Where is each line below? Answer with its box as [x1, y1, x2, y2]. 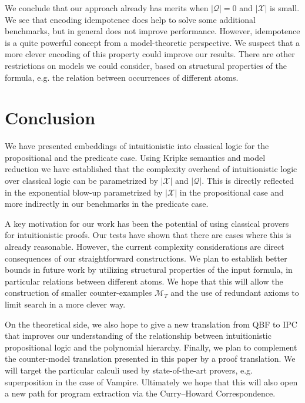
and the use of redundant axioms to [170, 286, 299, 299]
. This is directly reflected [202, 174, 294, 187]
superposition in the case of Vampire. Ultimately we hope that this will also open [5, 375, 298, 388]
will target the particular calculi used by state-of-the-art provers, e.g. [5, 364, 253, 376]
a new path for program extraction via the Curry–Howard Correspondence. [5, 387, 276, 399]
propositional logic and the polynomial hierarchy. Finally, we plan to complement [5, 341, 297, 353]
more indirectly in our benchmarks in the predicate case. [5, 197, 209, 210]
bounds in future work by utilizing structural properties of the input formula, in [5, 263, 293, 276]
